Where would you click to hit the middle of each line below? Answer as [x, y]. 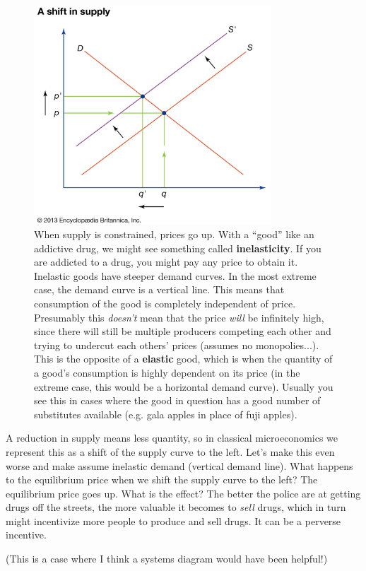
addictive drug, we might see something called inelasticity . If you [178, 248]
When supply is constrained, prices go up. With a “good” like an [174, 234]
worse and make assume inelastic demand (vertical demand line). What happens [179, 465]
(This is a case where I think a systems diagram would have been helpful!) [167, 559]
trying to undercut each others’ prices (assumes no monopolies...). [177, 345]
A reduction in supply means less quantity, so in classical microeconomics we [172, 438]
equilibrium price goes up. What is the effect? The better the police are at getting [183, 493]
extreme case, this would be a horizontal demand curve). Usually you [184, 386]
